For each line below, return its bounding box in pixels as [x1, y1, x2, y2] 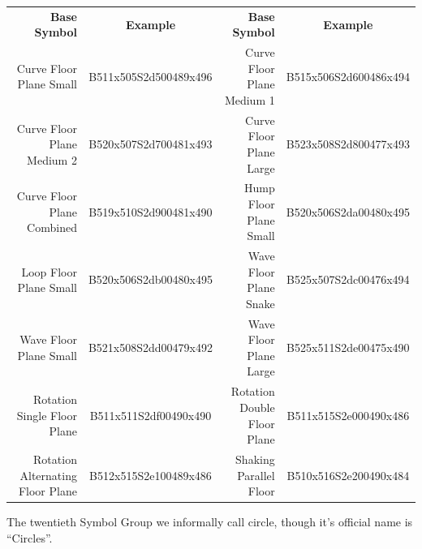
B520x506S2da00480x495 [286, 203, 410, 220]
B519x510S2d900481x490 [88, 203, 213, 220]
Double [239, 398, 275, 415]
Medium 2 [27, 151, 77, 168]
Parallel [237, 466, 275, 483]
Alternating [19, 466, 77, 483]
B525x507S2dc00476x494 [286, 271, 410, 288]
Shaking [235, 450, 275, 467]
